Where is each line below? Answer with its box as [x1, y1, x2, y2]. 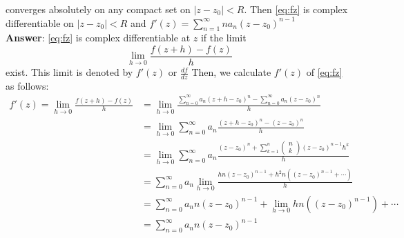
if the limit [200, 30, 247, 45]
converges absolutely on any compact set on [6, 2, 191, 16]
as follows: [6, 78, 49, 92]
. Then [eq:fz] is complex [244, 2, 348, 16]
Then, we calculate [191, 65, 271, 79]
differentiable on [6, 15, 74, 30]
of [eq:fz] [306, 65, 343, 79]
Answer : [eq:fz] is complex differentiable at [6, 30, 191, 45]
